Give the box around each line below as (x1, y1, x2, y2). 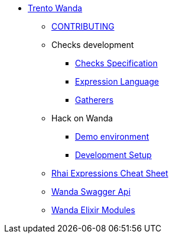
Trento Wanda (28, 3, 83, 13)
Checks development (51, 40, 134, 50)
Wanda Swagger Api (51, 186, 131, 197)
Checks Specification (75, 58, 158, 68)
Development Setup (75, 150, 152, 160)
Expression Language (75, 76, 159, 86)
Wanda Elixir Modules (51, 205, 135, 215)
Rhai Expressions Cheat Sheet (51, 168, 168, 178)
